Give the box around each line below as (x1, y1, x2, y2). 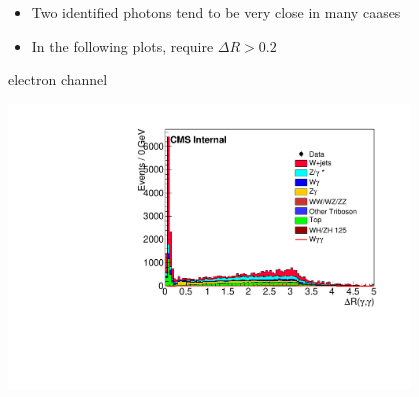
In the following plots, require (31, 35, 214, 56)
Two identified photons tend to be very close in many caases (31, 2, 401, 22)
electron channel (8, 69, 108, 90)
